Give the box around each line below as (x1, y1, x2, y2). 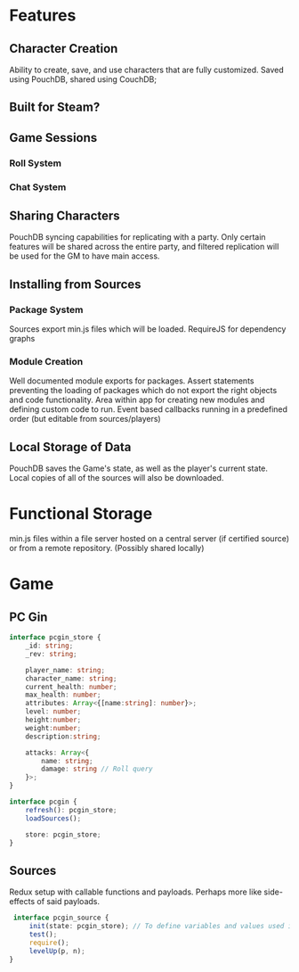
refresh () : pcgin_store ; (25, 805, 117, 814)
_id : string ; (25, 641, 74, 651)
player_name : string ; (25, 665, 105, 674)
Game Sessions (9, 130, 98, 145)
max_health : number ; (25, 690, 101, 700)
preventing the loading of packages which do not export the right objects (9, 385, 278, 396)
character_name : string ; (25, 674, 117, 683)
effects (9, 896, 36, 907)
